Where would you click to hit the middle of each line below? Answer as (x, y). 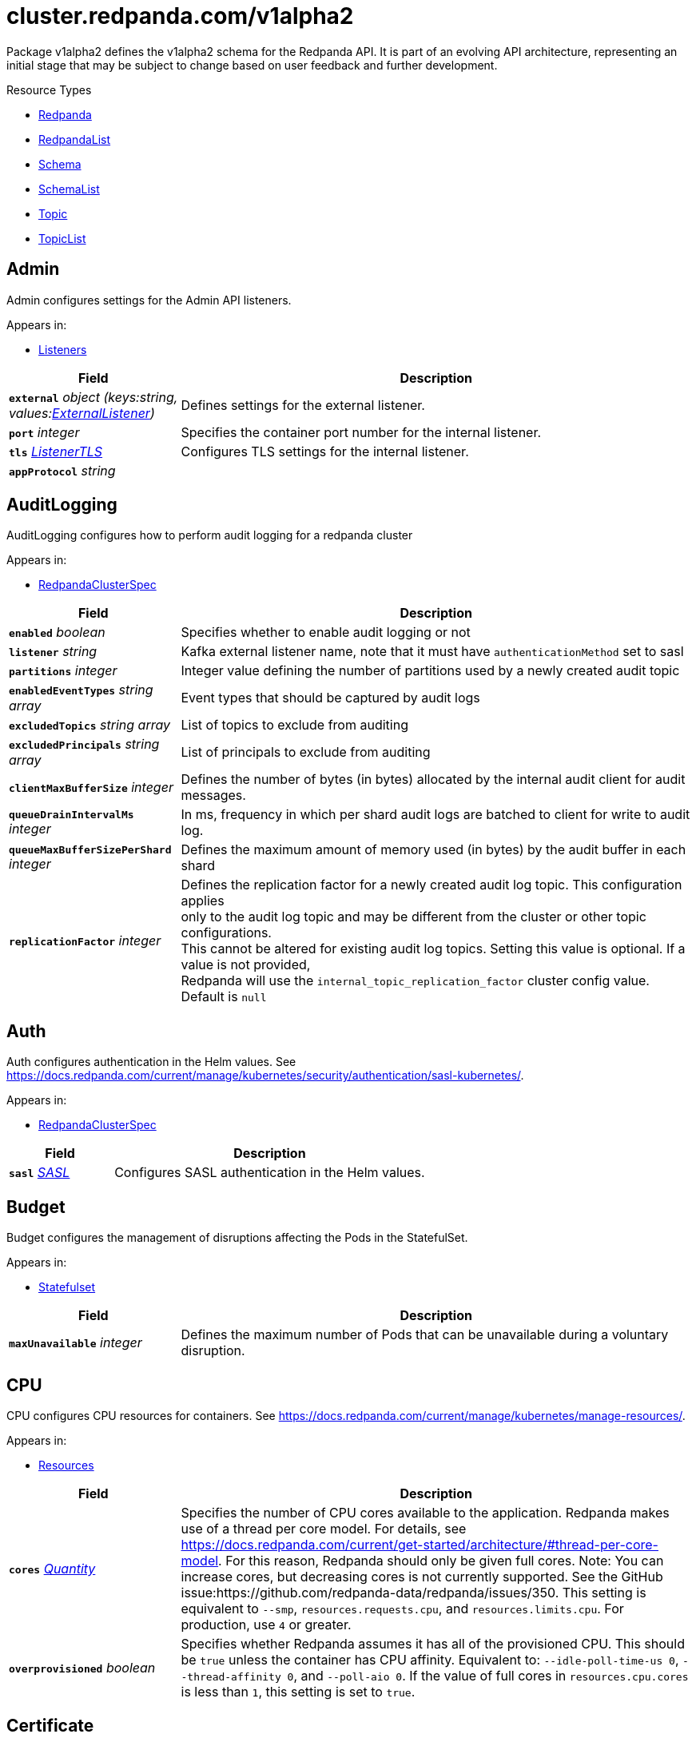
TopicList (62, 238)
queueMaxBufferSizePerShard (90, 849)
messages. (213, 795)
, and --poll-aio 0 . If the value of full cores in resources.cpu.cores (491, 1675)
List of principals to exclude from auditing (306, 752)
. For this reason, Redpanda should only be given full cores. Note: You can (441, 1560)
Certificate (50, 1726)
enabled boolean (57, 632)
